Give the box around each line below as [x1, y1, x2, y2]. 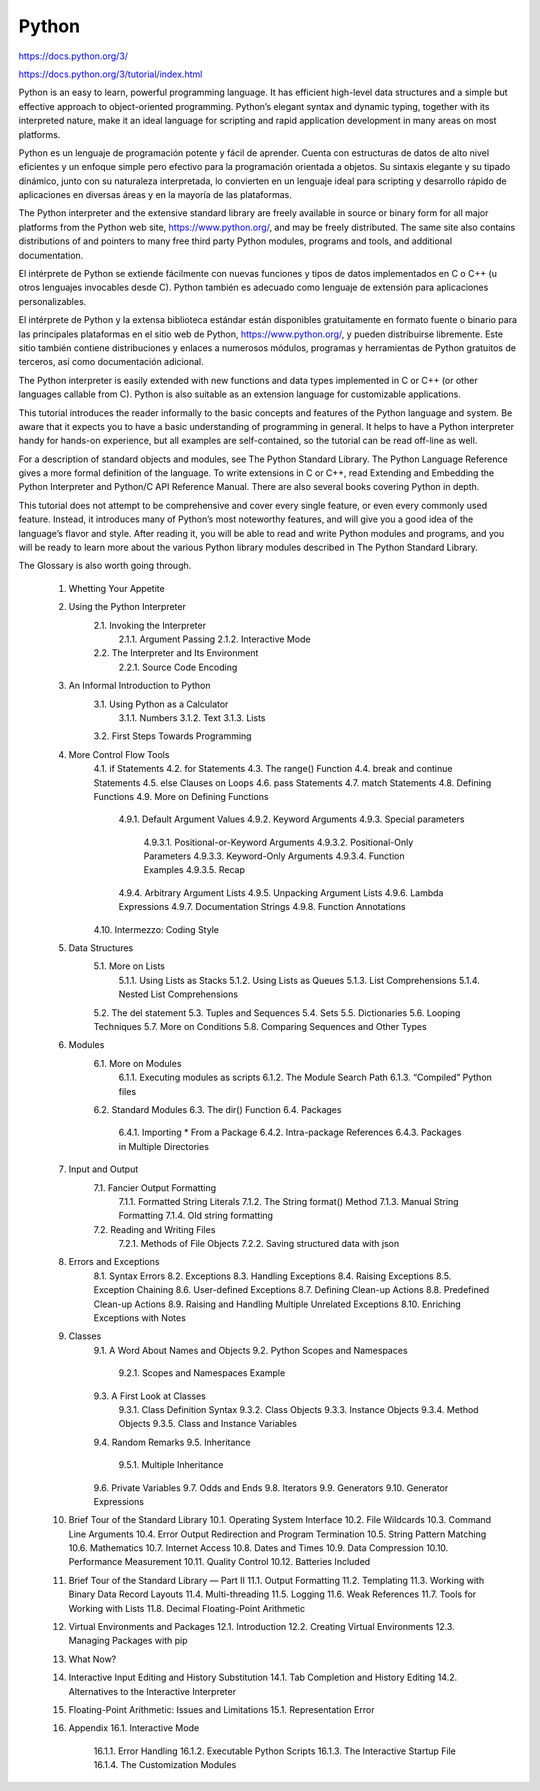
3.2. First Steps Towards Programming [93, 730, 252, 742]
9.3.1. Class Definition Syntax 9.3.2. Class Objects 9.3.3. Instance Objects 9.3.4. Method [118, 1403, 479, 1415]
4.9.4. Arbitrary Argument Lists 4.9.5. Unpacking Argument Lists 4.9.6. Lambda [118, 886, 444, 899]
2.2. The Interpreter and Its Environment [93, 647, 259, 659]
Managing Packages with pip [68, 1635, 189, 1647]
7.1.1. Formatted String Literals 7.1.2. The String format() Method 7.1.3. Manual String [118, 1195, 459, 1207]
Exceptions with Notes [93, 1312, 187, 1324]
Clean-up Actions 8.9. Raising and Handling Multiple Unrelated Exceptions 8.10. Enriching [93, 1298, 462, 1310]
